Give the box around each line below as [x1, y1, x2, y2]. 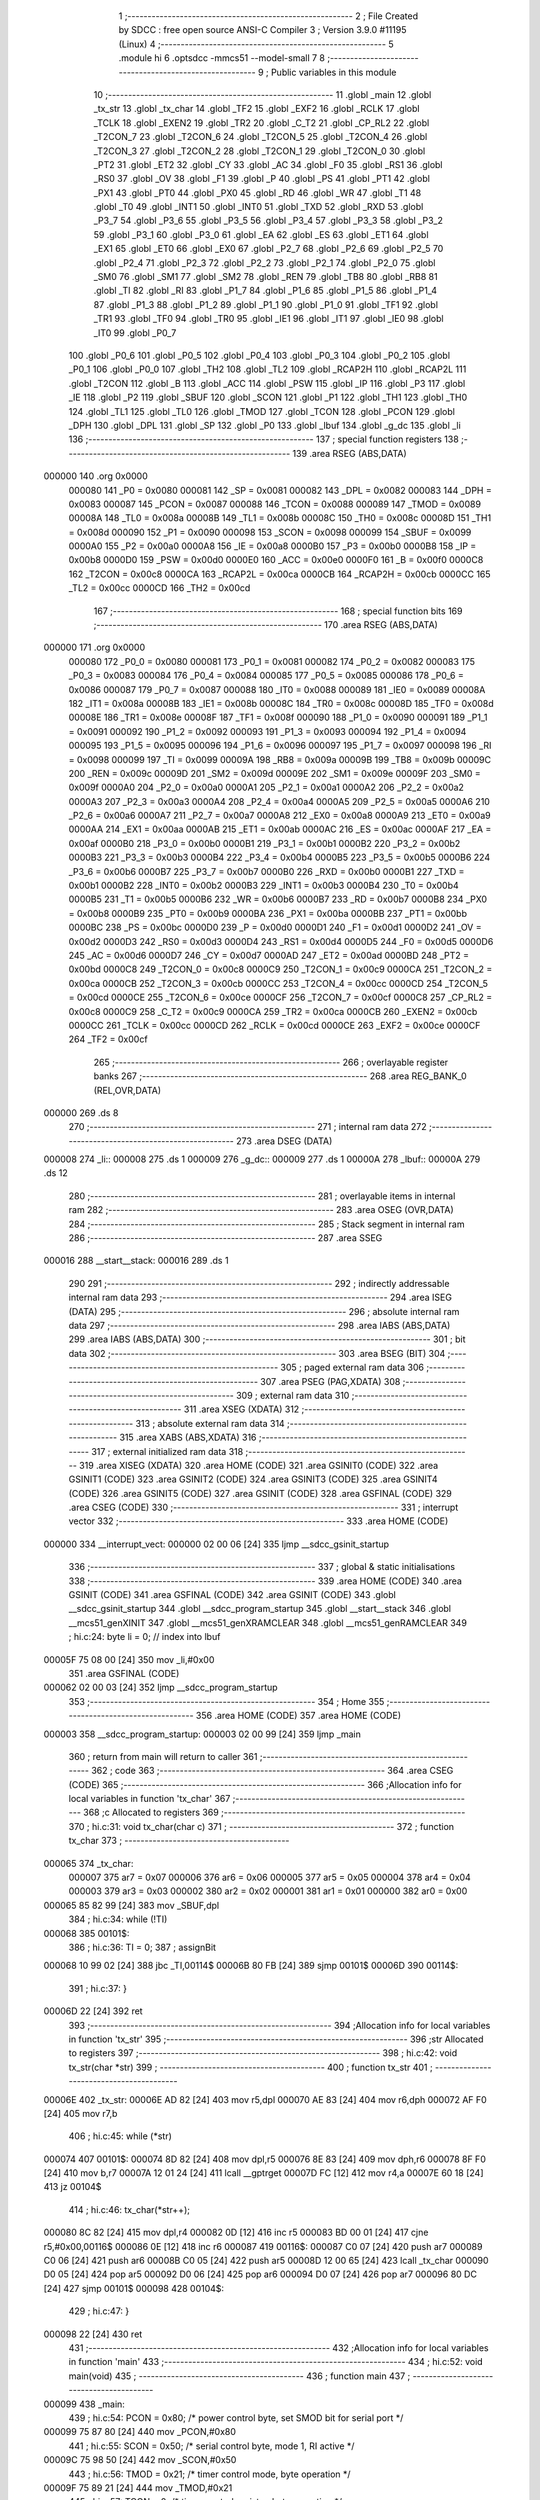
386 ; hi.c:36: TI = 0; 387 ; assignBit [68, 1941, 217, 1953]
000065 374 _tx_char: [43, 1857, 134, 1869]
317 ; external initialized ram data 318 [91, 1445, 244, 1457]
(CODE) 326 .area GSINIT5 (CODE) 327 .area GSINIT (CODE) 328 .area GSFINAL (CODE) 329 [68, 1487, 452, 1499]
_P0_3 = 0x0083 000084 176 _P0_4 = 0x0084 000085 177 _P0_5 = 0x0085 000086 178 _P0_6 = [68, 670, 464, 682]
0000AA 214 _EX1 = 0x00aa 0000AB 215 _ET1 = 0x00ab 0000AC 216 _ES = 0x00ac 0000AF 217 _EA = [68, 823, 492, 835]
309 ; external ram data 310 [235, 1389, 350, 1401]
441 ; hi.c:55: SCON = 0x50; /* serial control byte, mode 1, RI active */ [68, 2440, 355, 2452]
